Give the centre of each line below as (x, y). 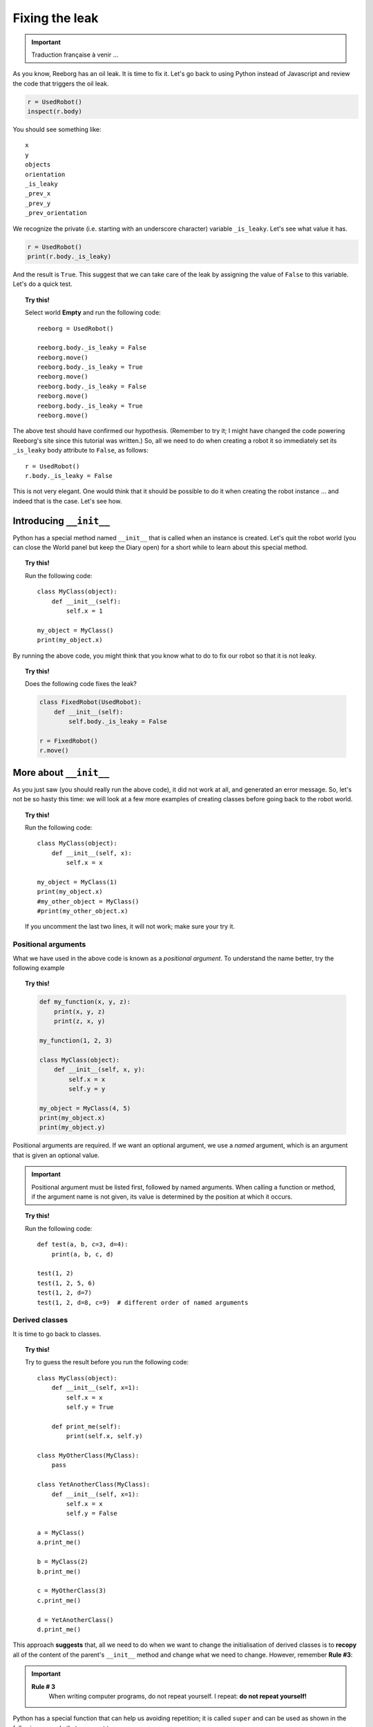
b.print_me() (59, 1571)
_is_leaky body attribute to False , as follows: (80, 450)
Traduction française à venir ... (75, 55)
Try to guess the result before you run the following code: (107, 1362)
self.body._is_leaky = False (118, 722)
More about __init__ (61, 773)
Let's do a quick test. (42, 284)
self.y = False (92, 1514)
